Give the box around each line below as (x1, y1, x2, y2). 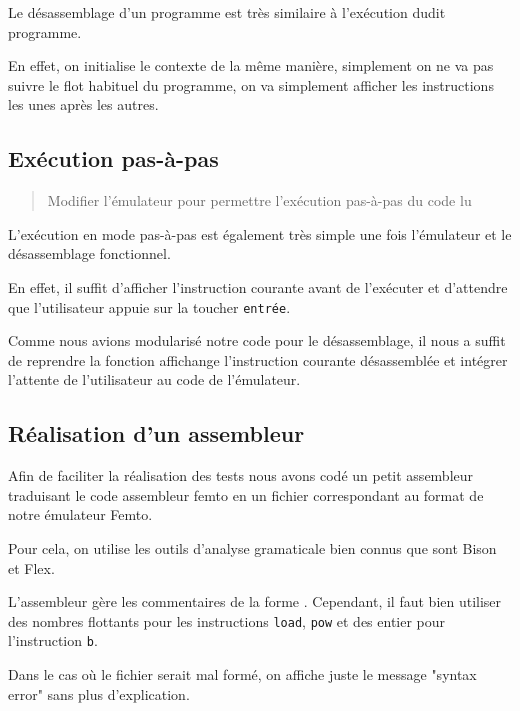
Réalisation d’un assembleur (8, 418, 305, 449)
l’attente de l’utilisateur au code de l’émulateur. (8, 369, 301, 390)
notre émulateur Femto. (8, 504, 153, 525)
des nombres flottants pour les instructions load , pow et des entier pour (8, 610, 446, 631)
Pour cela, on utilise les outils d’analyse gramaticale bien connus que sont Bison (8, 537, 497, 558)
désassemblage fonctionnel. (8, 243, 171, 264)
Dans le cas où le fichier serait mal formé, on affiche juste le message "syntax (8, 664, 477, 685)
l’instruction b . (8, 630, 98, 651)
